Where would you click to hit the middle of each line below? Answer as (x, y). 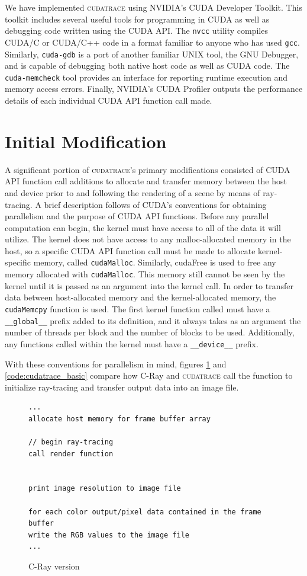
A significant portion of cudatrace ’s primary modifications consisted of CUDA (148, 169)
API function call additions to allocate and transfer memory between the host (146, 181)
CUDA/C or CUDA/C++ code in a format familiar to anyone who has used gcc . (152, 42)
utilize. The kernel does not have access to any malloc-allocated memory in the (148, 239)
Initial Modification (86, 141)
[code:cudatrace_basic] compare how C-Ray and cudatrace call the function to (149, 375)
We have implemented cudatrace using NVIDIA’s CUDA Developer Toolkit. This (153, 7)
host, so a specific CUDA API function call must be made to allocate (130, 250)
